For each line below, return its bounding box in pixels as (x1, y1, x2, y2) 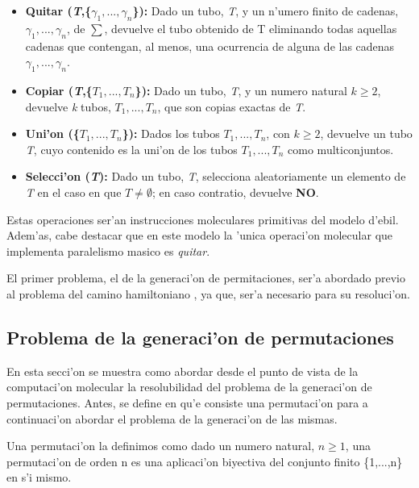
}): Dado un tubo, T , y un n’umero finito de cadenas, (132, 2, 399, 19)
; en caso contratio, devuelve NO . (151, 183, 319, 200)
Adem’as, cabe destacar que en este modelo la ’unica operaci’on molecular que (6, 227, 393, 244)
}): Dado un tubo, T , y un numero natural (135, 81, 347, 98)
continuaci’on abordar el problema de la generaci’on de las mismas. (6, 410, 338, 427)
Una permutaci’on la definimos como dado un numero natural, (6, 437, 315, 454)
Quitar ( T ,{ (25, 2, 92, 19)
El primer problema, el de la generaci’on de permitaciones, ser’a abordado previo (6, 269, 405, 286)
